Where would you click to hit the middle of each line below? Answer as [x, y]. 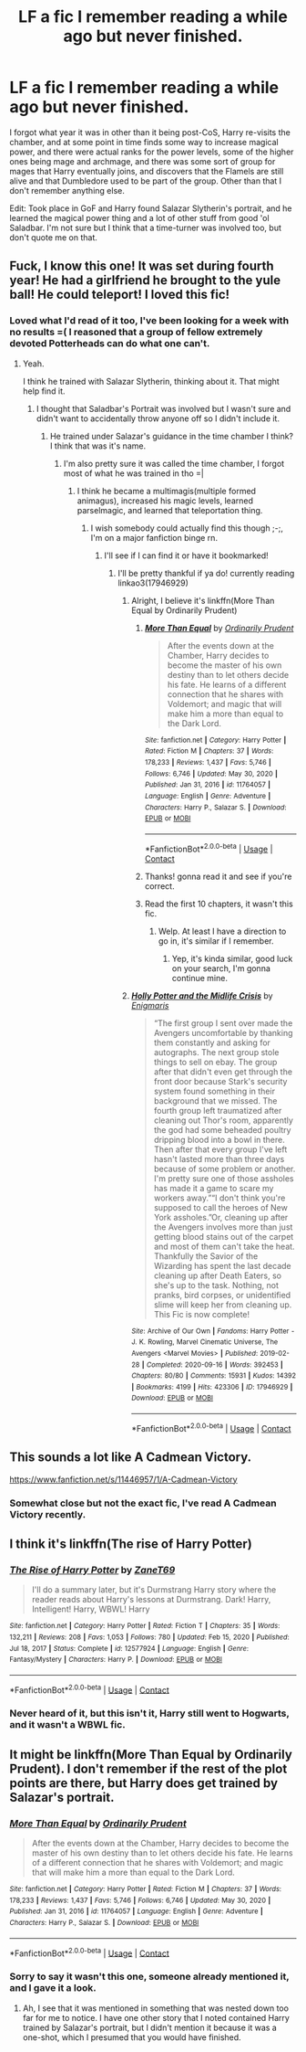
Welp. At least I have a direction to [222, 931]
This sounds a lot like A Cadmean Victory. [131, 1458]
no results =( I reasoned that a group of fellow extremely [136, 333]
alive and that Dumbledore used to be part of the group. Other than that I [146, 181]
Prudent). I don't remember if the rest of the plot [148, 1768]
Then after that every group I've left [220, 1149]
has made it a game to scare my [214, 1188]
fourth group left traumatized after [218, 1110]
